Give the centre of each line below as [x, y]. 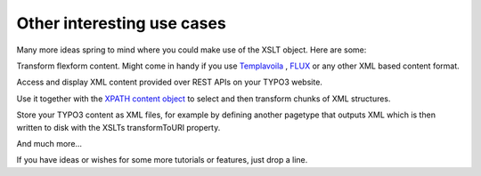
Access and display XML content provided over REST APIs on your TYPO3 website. [169, 82]
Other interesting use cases [121, 23]
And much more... [49, 143]
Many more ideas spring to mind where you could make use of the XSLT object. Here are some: [192, 50]
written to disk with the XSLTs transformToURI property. [118, 127]
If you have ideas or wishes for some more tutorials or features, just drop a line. [162, 160]
